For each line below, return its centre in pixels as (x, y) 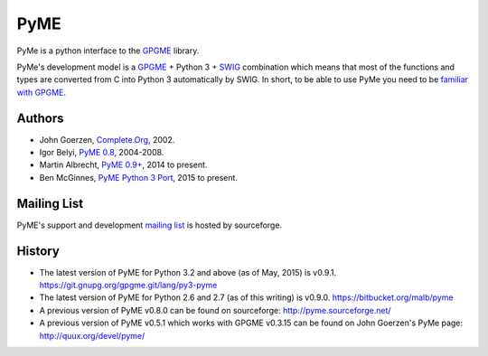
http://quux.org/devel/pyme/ (92, 335)
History (38, 251)
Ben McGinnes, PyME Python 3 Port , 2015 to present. (139, 177)
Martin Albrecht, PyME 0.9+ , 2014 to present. (123, 165)
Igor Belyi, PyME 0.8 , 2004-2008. (102, 153)
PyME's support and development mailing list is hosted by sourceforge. (150, 225)
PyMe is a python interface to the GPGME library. (108, 51)
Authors (40, 118)
